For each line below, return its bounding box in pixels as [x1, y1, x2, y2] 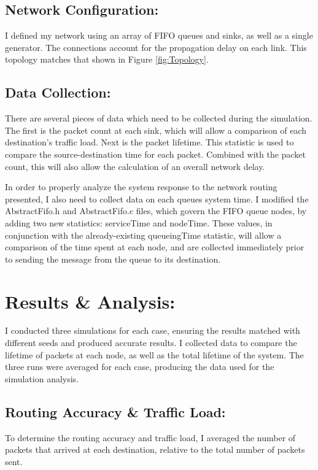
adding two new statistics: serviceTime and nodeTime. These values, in [5, 216, 273, 229]
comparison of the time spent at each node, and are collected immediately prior [5, 241, 304, 253]
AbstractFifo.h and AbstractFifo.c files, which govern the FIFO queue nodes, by [5, 204, 307, 217]
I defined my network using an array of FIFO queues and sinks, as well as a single [5, 29, 313, 42]
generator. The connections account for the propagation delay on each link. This [5, 40, 307, 53]
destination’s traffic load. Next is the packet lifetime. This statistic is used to [5, 136, 294, 148]
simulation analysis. [5, 372, 79, 385]
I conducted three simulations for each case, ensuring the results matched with [5, 324, 300, 337]
